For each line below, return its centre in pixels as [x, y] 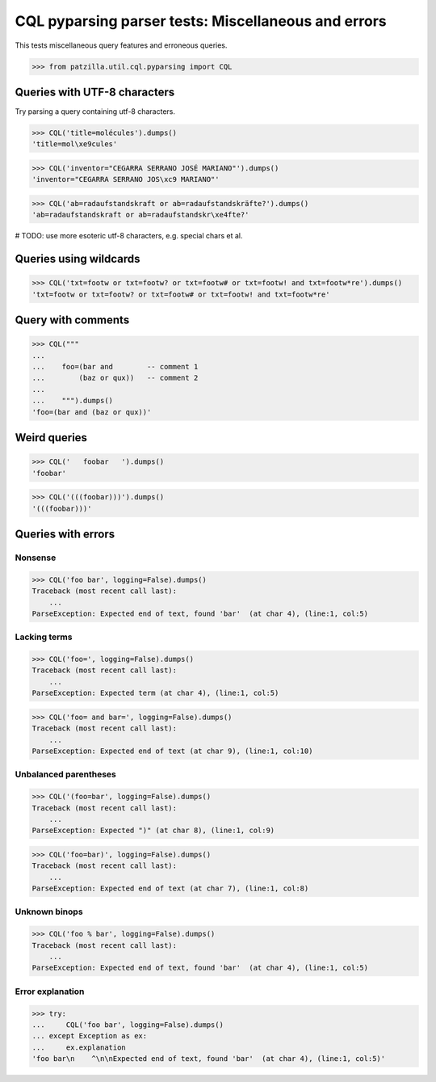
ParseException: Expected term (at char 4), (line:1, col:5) [155, 693]
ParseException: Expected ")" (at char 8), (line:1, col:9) [153, 831]
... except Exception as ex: [90, 1036]
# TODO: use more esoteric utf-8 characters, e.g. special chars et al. [129, 236]
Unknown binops [49, 911]
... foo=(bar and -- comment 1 [115, 367]
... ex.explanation [79, 1047]
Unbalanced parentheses [65, 774]
